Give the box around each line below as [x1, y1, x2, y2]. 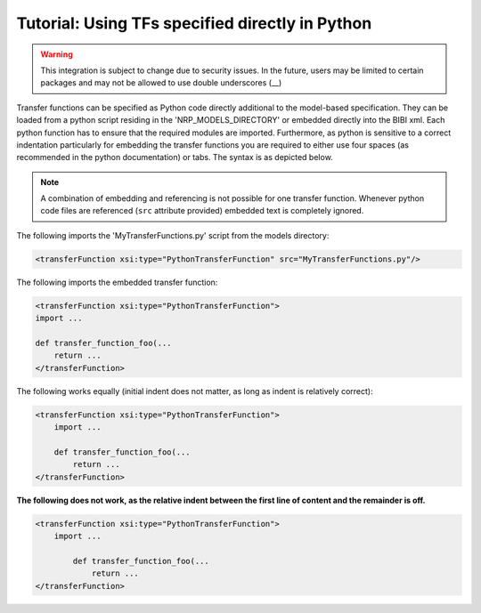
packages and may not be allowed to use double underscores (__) [40, 77, 282, 88]
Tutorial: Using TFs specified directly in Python [16, 13, 372, 33]
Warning [40, 49, 73, 60]
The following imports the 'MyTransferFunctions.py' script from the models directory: [16, 230, 330, 240]
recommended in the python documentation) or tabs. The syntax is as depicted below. [16, 152, 333, 163]
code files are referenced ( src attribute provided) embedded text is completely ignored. [40, 206, 364, 216]
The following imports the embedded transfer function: [16, 277, 218, 287]
